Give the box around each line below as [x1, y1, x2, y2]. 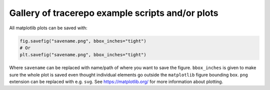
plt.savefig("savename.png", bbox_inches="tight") [19, 52, 147, 58]
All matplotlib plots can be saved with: [9, 25, 87, 31]
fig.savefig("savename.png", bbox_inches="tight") [19, 38, 147, 44]
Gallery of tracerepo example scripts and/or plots [9, 7, 218, 18]
